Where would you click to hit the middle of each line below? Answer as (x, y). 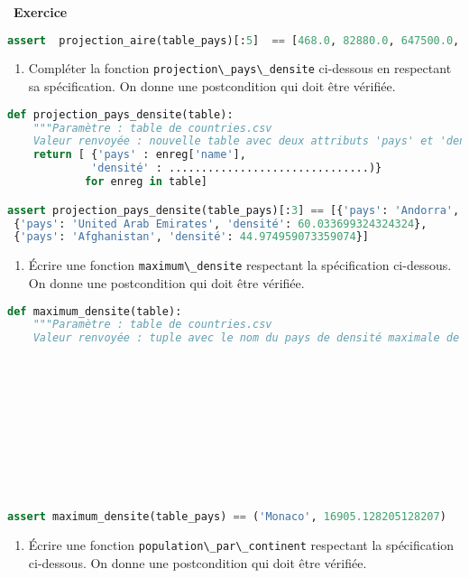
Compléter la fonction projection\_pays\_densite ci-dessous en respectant (240, 68)
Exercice (41, 12)
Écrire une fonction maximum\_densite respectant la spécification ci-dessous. (240, 265)
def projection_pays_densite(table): (120, 114)
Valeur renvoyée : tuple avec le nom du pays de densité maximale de (246, 338)
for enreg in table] (146, 182)
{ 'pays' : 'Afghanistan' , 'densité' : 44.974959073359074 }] (191, 237)
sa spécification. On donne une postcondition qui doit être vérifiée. (212, 86)
